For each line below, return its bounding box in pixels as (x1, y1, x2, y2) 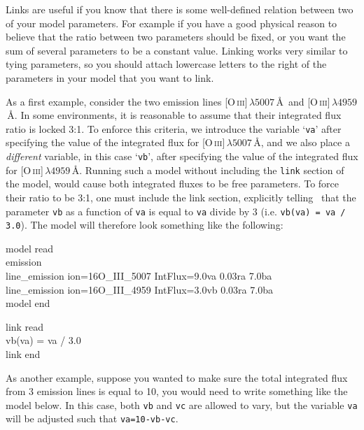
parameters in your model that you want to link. (6, 70, 214, 85)
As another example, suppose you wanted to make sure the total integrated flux (6, 370, 348, 385)
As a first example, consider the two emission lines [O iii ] (6, 94, 248, 108)
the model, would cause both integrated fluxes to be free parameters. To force (6, 176, 339, 191)
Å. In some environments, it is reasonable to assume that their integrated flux (7, 108, 342, 122)
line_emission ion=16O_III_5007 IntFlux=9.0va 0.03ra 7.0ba (6, 268, 272, 282)
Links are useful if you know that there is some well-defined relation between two (6, 2, 353, 16)
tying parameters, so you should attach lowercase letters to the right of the (6, 57, 327, 71)
